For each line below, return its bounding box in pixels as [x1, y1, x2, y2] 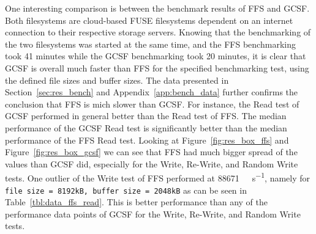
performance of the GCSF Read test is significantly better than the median [5, 121, 287, 134]
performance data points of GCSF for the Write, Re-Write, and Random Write [5, 207, 301, 220]
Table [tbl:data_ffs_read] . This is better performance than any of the [5, 196, 268, 208]
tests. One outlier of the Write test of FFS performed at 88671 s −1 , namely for [5, 170, 310, 184]
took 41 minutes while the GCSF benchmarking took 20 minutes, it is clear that [5, 49, 306, 62]
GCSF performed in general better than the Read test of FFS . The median [5, 109, 287, 122]
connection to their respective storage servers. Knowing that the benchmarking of [5, 26, 311, 38]
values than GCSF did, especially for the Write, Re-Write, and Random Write [5, 157, 298, 170]
